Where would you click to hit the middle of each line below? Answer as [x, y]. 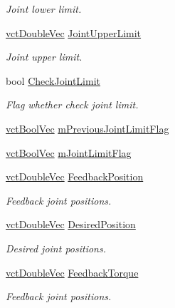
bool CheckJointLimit [53, 80]
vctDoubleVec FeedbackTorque [72, 272]
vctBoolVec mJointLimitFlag [69, 152]
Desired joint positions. [56, 248]
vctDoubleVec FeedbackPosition [75, 176]
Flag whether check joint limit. [72, 104]
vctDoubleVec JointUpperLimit [74, 32]
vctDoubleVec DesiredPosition [71, 224]
